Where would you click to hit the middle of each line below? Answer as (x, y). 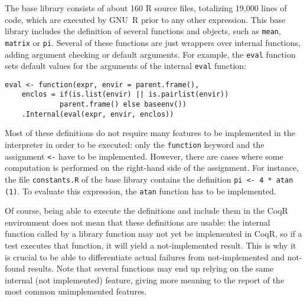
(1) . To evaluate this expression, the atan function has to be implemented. (141, 191)
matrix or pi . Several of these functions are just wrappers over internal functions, (153, 42)
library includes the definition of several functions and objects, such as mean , (143, 31)
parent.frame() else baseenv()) (123, 105)
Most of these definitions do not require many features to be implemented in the (150, 133)
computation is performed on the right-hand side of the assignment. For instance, (152, 168)
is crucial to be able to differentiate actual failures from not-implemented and (145, 257)
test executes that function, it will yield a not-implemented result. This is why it (151, 245)
